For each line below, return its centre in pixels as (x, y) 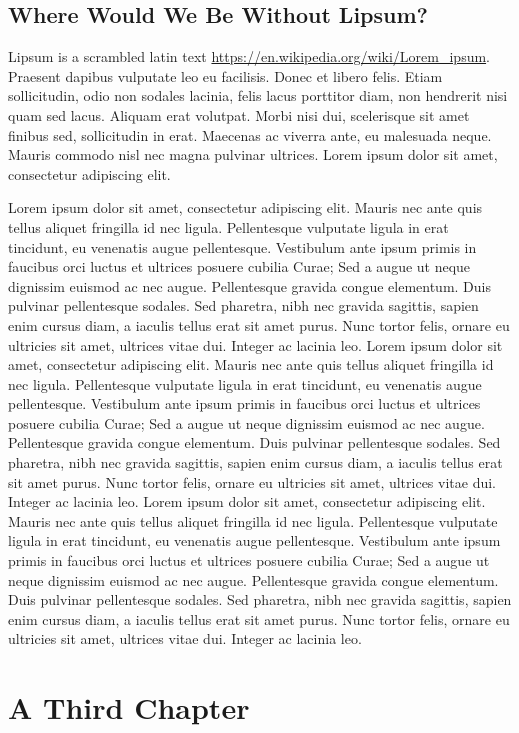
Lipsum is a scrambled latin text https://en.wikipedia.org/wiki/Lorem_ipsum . (249, 56)
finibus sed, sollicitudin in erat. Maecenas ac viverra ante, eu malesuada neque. (250, 134)
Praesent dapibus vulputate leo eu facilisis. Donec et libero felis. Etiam (225, 75)
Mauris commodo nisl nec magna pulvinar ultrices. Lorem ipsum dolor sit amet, (253, 154)
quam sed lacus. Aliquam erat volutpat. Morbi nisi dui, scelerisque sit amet (239, 114)
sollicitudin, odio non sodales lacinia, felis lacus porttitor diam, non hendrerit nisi (258, 95)
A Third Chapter (129, 707)
